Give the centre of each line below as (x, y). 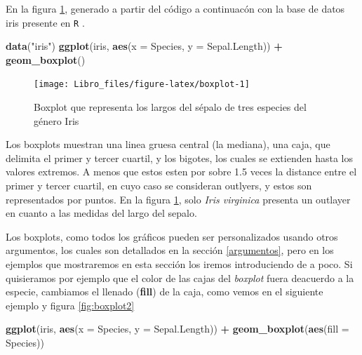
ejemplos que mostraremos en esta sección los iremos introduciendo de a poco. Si (179, 264)
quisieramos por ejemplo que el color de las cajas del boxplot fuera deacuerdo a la (180, 277)
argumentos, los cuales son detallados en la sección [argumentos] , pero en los (170, 250)
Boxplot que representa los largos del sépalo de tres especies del (170, 107)
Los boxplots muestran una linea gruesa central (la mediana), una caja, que (168, 144)
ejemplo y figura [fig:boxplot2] (70, 305)
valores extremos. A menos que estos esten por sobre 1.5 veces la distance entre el (181, 172)
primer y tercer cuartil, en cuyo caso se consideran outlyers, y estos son (159, 186)
